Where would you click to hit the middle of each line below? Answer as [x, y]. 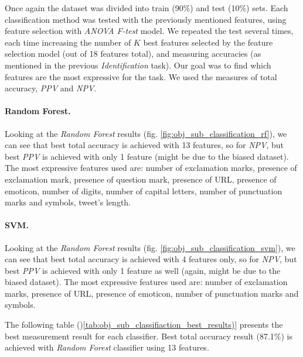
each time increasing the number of [68, 42]
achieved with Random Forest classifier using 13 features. [107, 347]
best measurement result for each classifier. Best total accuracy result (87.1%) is [149, 336]
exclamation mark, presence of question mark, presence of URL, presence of [141, 179]
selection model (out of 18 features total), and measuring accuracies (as [133, 54]
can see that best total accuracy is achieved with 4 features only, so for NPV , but [151, 259]
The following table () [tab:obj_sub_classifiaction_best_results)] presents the [144, 325]
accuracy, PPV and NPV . [51, 88]
